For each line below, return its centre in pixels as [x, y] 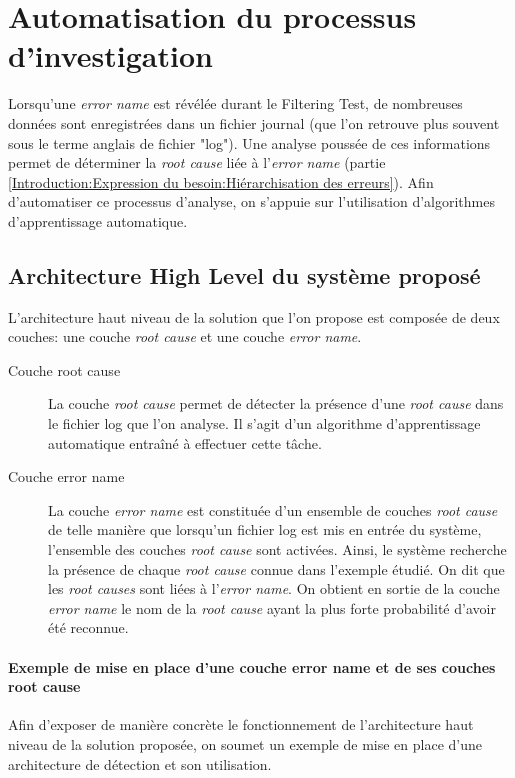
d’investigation [110, 55]
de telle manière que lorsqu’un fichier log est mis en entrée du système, [265, 529]
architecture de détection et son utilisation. [140, 763]
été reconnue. [88, 627]
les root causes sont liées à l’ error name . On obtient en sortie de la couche [274, 588]
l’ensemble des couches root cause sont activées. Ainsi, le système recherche [277, 549]
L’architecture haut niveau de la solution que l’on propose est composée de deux [254, 316]
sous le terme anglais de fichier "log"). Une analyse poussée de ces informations [249, 142]
